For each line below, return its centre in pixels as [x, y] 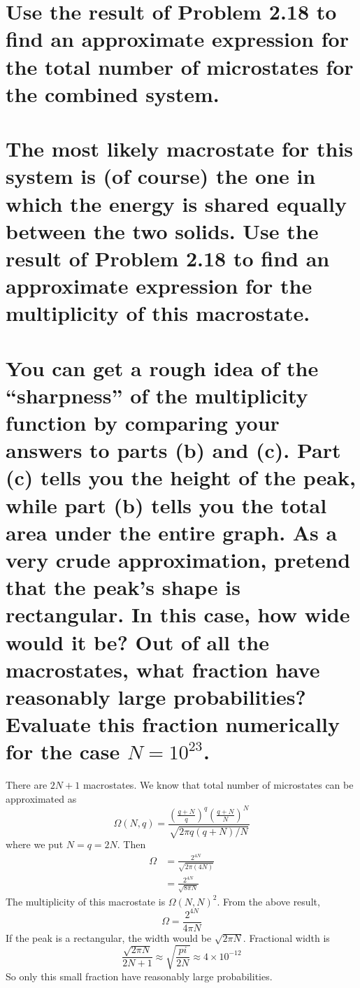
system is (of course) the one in [161, 176]
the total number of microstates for [180, 66]
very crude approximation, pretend [178, 559]
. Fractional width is [286, 937]
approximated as [41, 798]
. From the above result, [268, 901]
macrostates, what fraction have [163, 669]
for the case [63, 751]
